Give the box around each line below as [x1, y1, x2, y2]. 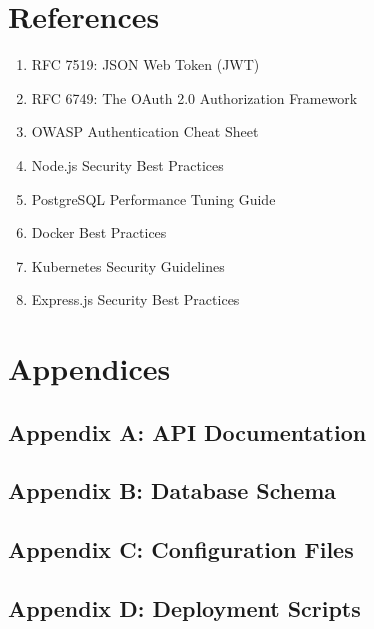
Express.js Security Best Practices [31, 289, 240, 310]
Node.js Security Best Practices [31, 154, 224, 175]
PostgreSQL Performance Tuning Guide [31, 188, 276, 209]
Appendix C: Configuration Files [8, 534, 354, 565]
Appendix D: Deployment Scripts [8, 592, 361, 623]
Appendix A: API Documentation [8, 416, 367, 447]
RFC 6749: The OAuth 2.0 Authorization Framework [31, 87, 358, 108]
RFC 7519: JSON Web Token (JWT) [31, 54, 260, 75]
